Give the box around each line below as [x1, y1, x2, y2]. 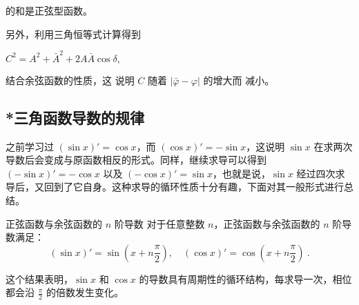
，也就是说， [212, 166, 271, 180]
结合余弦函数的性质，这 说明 [6, 72, 135, 87]
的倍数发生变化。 [46, 285, 124, 299]
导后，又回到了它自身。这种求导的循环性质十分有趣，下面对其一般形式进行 [6, 179, 344, 194]
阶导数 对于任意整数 [114, 216, 205, 230]
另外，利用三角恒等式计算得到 [6, 26, 141, 41]
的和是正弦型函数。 [6, 3, 93, 17]
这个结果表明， [6, 271, 73, 286]
